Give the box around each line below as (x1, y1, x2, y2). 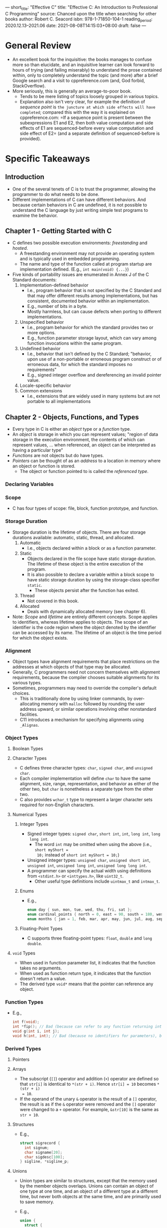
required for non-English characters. (19, 802, 94, 808)
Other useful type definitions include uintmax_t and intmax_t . (34, 878, 160, 884)
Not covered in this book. (27, 598, 79, 604)
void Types (12, 950, 36, 956)
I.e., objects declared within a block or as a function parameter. (27, 545, 157, 551)
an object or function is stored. (12, 463, 76, 469)
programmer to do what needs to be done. (12, 191, 99, 197)
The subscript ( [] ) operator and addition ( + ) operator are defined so (19, 1075, 159, 1081)
